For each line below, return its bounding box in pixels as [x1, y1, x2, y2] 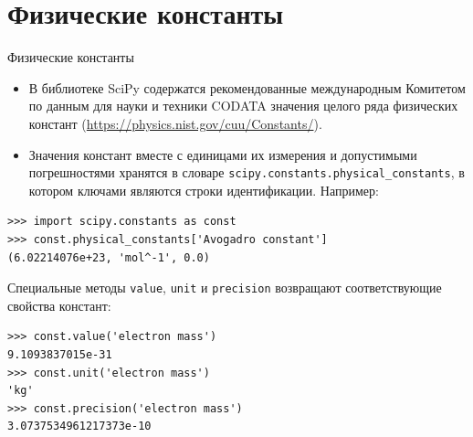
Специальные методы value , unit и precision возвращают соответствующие [7, 278, 442, 297]
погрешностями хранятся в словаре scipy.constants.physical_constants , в [28, 163, 465, 182]
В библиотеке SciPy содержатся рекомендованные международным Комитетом [28, 78, 466, 97]
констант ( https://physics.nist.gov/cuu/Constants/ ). [28, 113, 322, 133]
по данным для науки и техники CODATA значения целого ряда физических [28, 96, 458, 115]
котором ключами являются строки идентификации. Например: [28, 180, 379, 199]
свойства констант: [7, 295, 111, 314]
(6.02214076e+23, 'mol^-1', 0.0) [7, 250, 210, 264]
